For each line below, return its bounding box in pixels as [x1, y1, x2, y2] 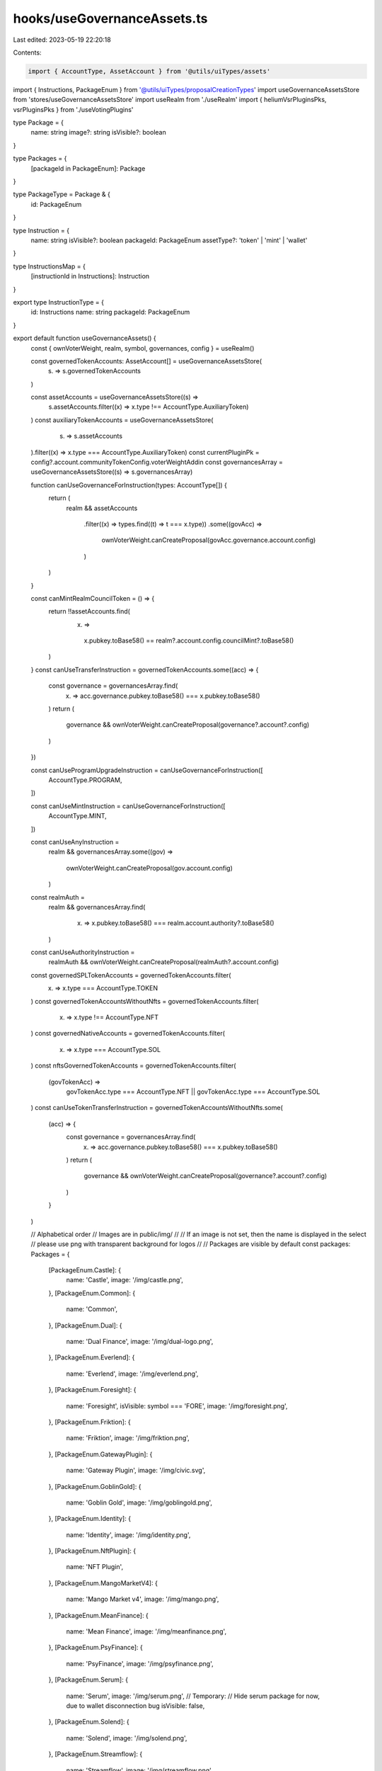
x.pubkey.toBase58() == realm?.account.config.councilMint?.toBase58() [83, 636, 294, 645]
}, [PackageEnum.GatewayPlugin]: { [48, 1449, 153, 1459]
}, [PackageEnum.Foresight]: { [48, 1386, 137, 1394]
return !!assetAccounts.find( [48, 607, 131, 616]
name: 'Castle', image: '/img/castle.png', [66, 1276, 183, 1284]
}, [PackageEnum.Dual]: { [48, 1321, 123, 1330]
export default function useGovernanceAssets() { [13, 334, 157, 343]
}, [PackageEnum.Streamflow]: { [48, 1750, 143, 1758]
